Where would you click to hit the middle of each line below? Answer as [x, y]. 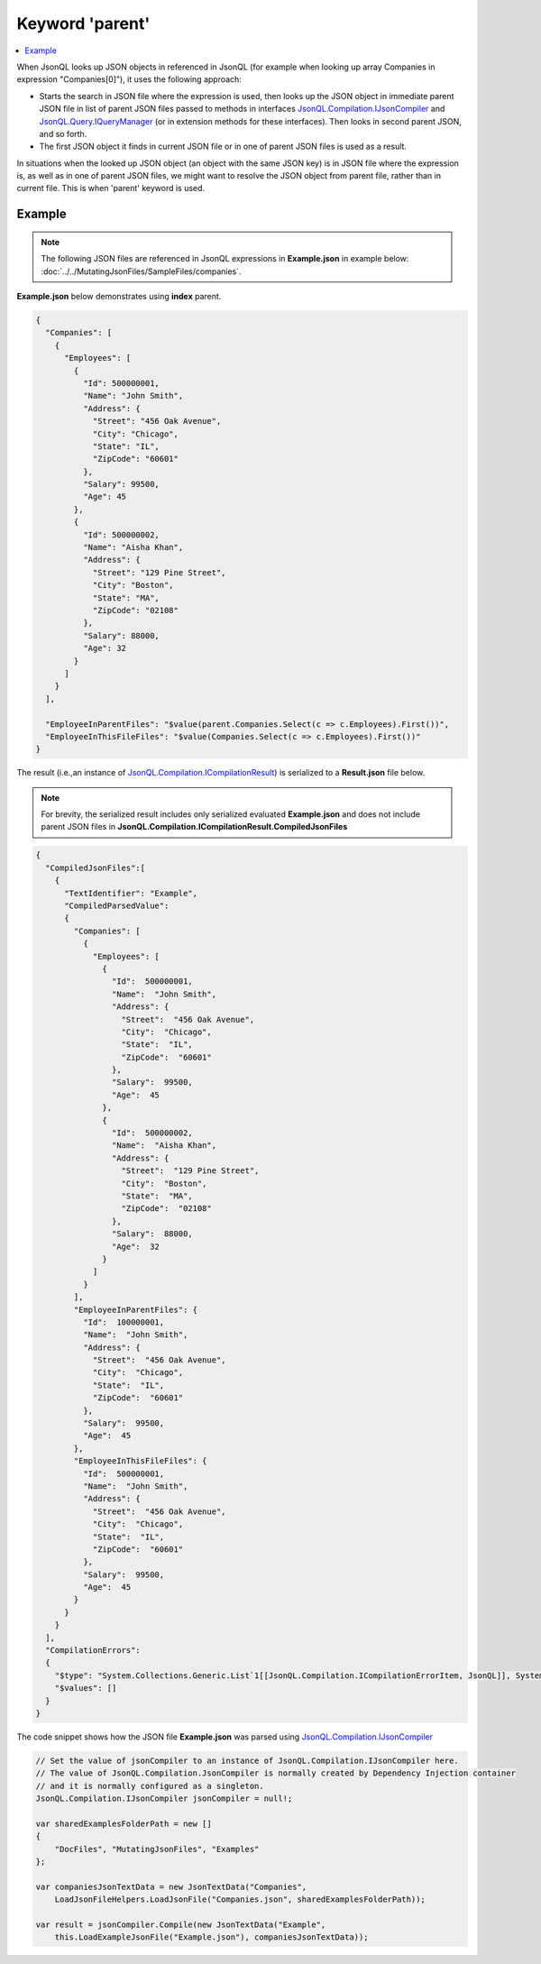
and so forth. [63, 133]
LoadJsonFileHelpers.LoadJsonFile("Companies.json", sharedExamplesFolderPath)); [240, 1900]
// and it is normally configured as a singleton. [150, 1786]
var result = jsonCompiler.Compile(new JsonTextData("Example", [181, 1925]
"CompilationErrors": [93, 1651]
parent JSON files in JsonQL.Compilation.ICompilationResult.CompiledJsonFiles [194, 827]
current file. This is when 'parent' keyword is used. [111, 188]
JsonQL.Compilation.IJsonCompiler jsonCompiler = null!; [164, 1799]
